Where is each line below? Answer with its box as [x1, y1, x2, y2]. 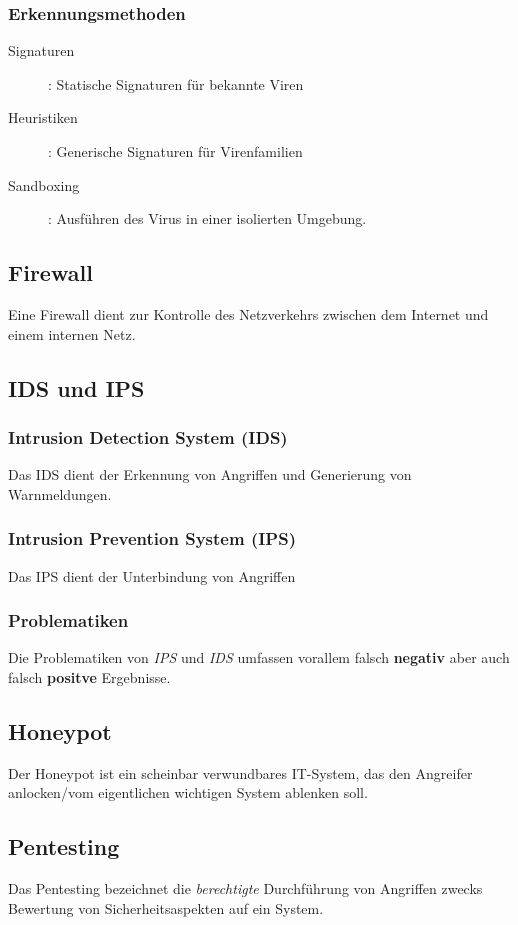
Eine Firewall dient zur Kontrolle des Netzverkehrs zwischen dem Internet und [8, 303, 489, 324]
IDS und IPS [8, 372, 145, 403]
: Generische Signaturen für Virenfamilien [48, 141, 303, 161]
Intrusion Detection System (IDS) [8, 424, 288, 449]
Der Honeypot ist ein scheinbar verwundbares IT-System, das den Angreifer [8, 762, 473, 783]
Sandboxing [8, 174, 80, 195]
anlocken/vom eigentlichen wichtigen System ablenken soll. [8, 782, 368, 803]
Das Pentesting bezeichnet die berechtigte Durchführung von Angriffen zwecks [8, 878, 483, 899]
